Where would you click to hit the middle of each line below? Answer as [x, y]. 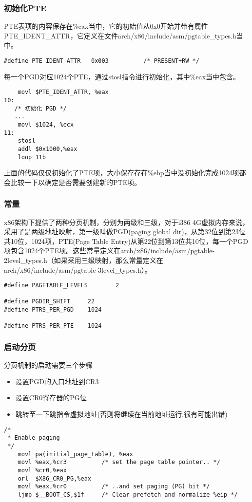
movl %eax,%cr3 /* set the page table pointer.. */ [119, 462]
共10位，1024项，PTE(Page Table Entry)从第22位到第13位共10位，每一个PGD [126, 241]
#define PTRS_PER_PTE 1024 [53, 326]
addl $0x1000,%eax [48, 149]
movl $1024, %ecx [46, 124]
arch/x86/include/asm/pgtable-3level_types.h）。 [78, 270]
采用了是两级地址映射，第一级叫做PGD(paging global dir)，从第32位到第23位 [125, 232]
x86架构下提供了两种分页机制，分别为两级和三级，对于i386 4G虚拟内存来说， [126, 222]
